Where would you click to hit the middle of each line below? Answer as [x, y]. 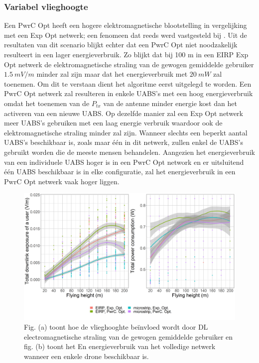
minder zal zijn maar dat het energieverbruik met [112, 74]
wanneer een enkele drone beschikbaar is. [86, 356]
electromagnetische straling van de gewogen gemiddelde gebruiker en [129, 336]
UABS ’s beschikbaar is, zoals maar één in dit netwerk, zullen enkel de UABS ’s [124, 142]
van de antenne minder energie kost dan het [170, 103]
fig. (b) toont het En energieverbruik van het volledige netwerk [120, 346]
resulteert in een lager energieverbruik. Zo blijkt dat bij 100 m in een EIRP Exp [126, 54]
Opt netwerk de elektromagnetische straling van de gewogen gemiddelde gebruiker [129, 64]
